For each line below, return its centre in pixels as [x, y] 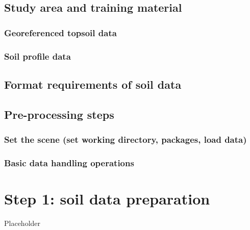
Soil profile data [37, 56]
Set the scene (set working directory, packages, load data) [126, 139]
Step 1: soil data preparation [107, 198]
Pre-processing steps [59, 114]
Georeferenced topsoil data [60, 32]
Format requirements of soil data [93, 84]
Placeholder [22, 223]
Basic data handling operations [69, 162]
